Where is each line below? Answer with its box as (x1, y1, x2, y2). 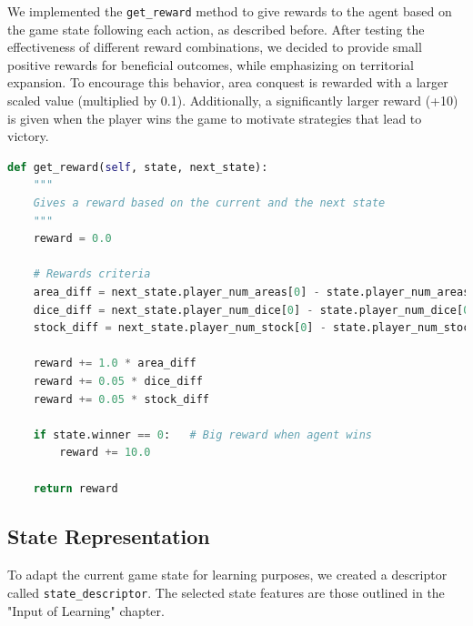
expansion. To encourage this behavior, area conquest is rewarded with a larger (7, 73, 448, 92)
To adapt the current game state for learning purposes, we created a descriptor (7, 565, 448, 584)
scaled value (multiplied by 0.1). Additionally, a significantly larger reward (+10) (7, 91, 458, 110)
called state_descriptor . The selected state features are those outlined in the (7, 582, 445, 601)
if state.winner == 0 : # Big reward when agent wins (33, 428, 372, 441)
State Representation (7, 522, 210, 550)
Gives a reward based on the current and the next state (33, 197, 386, 209)
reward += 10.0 (59, 446, 151, 459)
